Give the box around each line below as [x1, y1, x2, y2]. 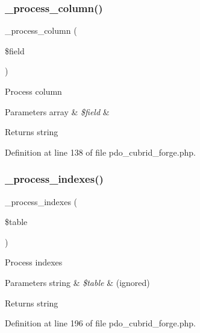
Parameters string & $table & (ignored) [5, 276, 150, 288]
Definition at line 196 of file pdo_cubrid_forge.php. [5, 317, 196, 329]
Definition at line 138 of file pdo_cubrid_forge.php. [5, 145, 196, 158]
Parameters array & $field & [5, 105, 110, 118]
